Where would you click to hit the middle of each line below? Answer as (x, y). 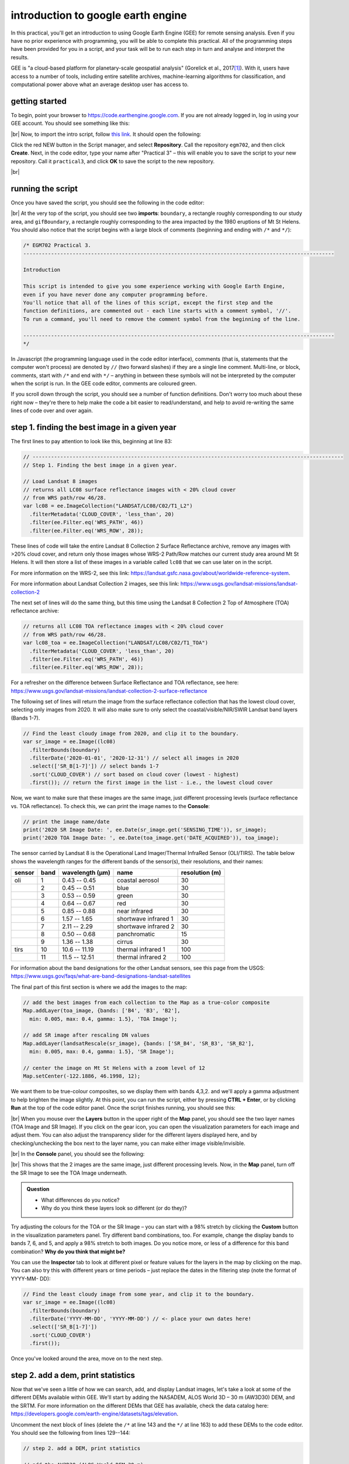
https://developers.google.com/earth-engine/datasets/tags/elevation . (94, 1414)
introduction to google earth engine (99, 15)
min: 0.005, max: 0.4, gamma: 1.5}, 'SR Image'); (102, 1052)
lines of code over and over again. (52, 411)
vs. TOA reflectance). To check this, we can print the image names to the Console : (110, 806)
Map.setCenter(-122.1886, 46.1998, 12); (82, 1076)
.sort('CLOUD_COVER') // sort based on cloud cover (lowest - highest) (134, 774)
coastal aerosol (138, 880)
